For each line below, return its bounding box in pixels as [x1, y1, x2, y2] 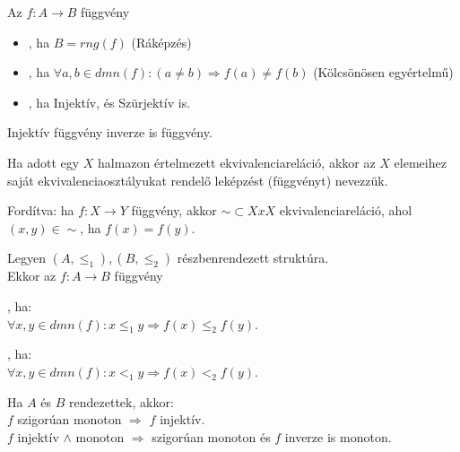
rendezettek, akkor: [69, 392, 174, 411]
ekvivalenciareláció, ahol [279, 201, 412, 220]
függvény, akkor [131, 201, 217, 220]
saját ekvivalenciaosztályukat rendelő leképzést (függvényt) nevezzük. [7, 170, 388, 189]
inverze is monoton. [284, 427, 392, 446]
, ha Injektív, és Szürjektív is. [28, 92, 191, 111]
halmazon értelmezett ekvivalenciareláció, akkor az [98, 152, 376, 171]
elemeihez [394, 152, 447, 171]
